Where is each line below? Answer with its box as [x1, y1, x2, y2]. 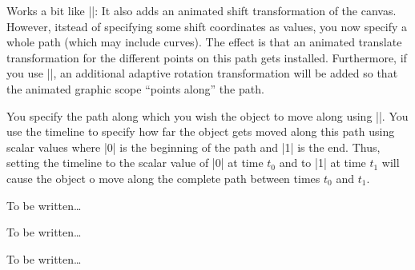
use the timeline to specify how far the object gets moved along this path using [6, 123, 395, 140]
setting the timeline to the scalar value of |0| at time [6, 154, 264, 171]
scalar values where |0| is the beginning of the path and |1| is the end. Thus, [6, 138, 381, 155]
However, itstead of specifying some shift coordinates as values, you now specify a [6, 18, 407, 34]
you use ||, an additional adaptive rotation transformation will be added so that [6, 65, 398, 81]
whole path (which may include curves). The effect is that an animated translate [6, 34, 402, 50]
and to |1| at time [279, 154, 366, 171]
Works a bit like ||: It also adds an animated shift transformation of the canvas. [6, 2, 397, 18]
